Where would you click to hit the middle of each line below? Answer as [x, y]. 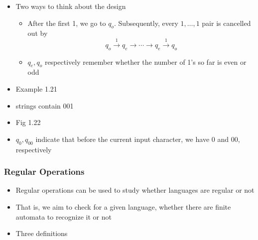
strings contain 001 [45, 105]
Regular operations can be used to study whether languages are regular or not [135, 190]
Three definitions [42, 233]
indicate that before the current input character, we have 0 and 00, [138, 139]
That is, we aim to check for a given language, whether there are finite [123, 206]
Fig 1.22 [28, 122]
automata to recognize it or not [64, 216]
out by [38, 33]
